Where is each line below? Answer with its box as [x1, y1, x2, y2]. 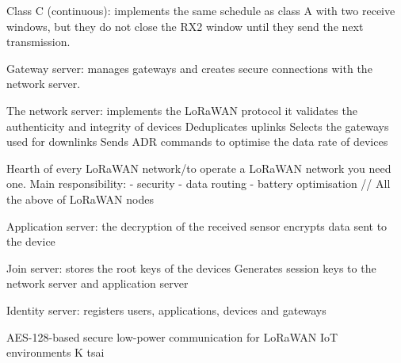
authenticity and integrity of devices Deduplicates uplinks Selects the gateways [6, 117, 389, 134]
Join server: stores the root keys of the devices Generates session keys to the [6, 259, 376, 276]
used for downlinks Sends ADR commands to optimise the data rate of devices [6, 133, 388, 150]
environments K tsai [6, 344, 105, 361]
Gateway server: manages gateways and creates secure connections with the [6, 59, 372, 76]
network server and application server [6, 275, 189, 292]
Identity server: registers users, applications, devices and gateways [6, 301, 327, 318]
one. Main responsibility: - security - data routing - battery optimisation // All [6, 175, 391, 192]
